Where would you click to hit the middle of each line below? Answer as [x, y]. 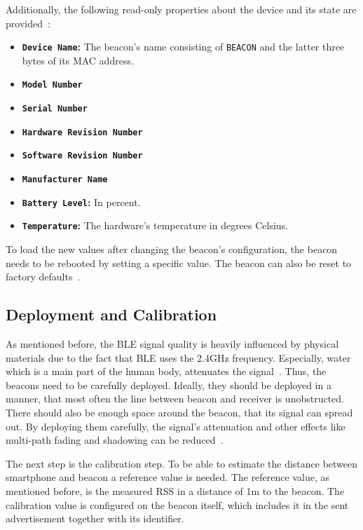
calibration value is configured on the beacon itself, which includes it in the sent [177, 504]
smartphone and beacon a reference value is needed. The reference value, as [167, 477]
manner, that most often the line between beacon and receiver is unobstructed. [175, 399]
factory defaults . [43, 277]
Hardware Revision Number [82, 132]
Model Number [52, 85]
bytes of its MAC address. [78, 60]
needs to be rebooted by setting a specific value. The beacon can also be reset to [179, 263]
